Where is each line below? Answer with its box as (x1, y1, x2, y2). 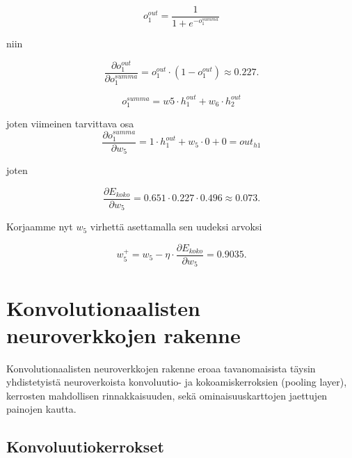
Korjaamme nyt (6, 219, 73, 234)
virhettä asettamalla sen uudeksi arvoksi (90, 219, 262, 234)
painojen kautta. (6, 402, 77, 416)
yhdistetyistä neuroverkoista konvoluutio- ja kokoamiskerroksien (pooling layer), (6, 374, 347, 389)
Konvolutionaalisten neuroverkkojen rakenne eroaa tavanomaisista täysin (6, 361, 316, 375)
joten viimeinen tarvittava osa (6, 116, 134, 130)
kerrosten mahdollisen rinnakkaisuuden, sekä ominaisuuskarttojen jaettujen (6, 388, 328, 402)
